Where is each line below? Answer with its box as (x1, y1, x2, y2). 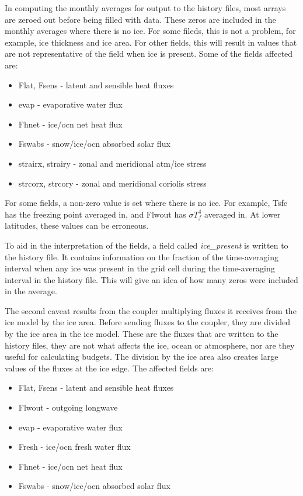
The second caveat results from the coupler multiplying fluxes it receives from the (5, 304, 297, 316)
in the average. (5, 285, 57, 297)
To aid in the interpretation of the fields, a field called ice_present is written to (5, 239, 288, 251)
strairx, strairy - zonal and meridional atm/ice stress (18, 157, 207, 169)
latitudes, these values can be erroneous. (5, 219, 149, 232)
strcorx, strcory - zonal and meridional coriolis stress (18, 177, 207, 189)
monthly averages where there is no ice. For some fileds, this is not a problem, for (5, 25, 296, 37)
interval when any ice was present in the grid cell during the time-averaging (5, 262, 275, 274)
